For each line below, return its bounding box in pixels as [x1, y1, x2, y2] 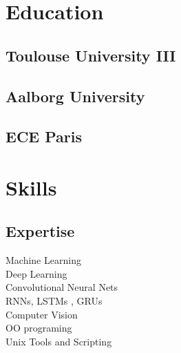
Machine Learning [6, 253, 81, 267]
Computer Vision [6, 307, 78, 321]
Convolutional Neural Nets [6, 280, 118, 294]
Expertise [6, 220, 75, 242]
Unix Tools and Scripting [6, 334, 112, 348]
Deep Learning [6, 266, 67, 280]
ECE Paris [6, 126, 83, 147]
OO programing [6, 321, 72, 335]
